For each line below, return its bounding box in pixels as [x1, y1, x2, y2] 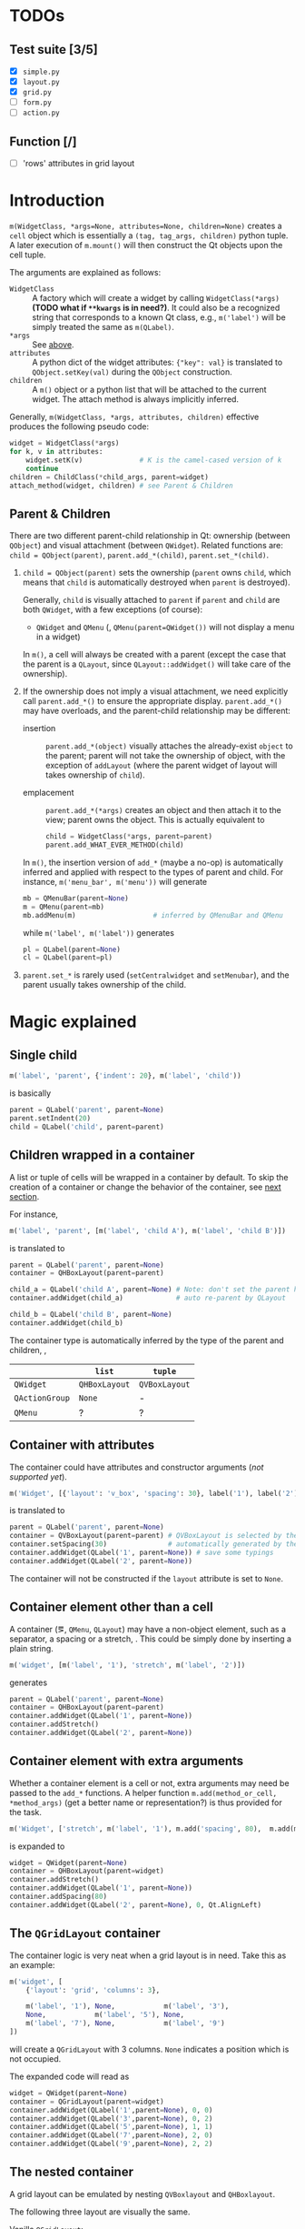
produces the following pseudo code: [9, 421, 150, 432]
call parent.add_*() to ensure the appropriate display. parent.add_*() [22, 696, 283, 707]
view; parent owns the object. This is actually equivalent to [44, 815, 265, 826]
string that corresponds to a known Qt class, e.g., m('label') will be [32, 312, 286, 323]
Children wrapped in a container [9, 1148, 195, 1163]
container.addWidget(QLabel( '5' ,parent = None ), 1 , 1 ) [9, 2123, 213, 2132]
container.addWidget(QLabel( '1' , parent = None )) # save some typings [9, 1548, 274, 1558]
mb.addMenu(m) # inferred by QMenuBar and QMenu [22, 910, 283, 919]
